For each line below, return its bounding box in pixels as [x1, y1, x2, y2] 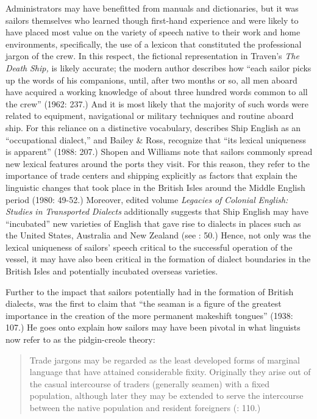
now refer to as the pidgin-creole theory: [5, 333, 155, 346]
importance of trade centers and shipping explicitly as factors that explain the [5, 169, 297, 182]
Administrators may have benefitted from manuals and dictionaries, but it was [5, 2, 299, 14]
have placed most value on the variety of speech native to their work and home [5, 26, 301, 38]
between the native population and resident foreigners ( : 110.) [29, 401, 261, 414]
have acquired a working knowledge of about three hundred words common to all [5, 85, 308, 98]
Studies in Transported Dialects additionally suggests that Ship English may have [5, 205, 308, 218]
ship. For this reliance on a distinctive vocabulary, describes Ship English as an [5, 121, 301, 134]
